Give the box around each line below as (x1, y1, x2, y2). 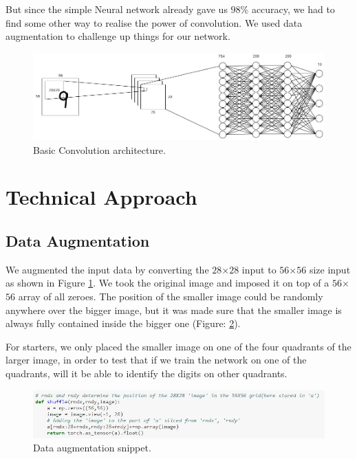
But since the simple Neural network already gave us (6, 2, 228, 16)
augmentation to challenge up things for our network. (6, 29, 230, 43)
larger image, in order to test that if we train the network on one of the (6, 352, 307, 367)
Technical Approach (6, 183, 197, 211)
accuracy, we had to (251, 2, 335, 16)
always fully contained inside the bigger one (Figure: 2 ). (6, 316, 241, 331)
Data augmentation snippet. (33, 440, 151, 455)
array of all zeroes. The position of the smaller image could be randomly (18, 289, 323, 304)
